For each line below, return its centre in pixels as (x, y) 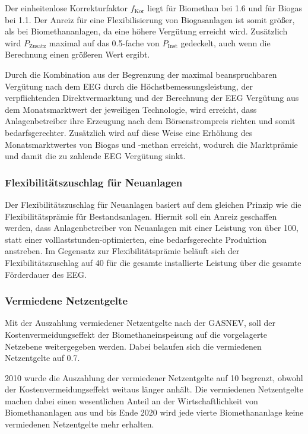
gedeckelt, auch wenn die (226, 42)
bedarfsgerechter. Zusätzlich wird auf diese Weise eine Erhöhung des (129, 132)
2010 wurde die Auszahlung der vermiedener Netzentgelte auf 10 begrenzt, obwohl (154, 377)
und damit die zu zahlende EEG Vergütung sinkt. (95, 156)
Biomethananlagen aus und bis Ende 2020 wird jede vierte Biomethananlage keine (154, 412)
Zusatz (37, 47)
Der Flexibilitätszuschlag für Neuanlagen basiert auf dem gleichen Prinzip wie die (153, 204)
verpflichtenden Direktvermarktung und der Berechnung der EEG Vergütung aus (152, 98)
